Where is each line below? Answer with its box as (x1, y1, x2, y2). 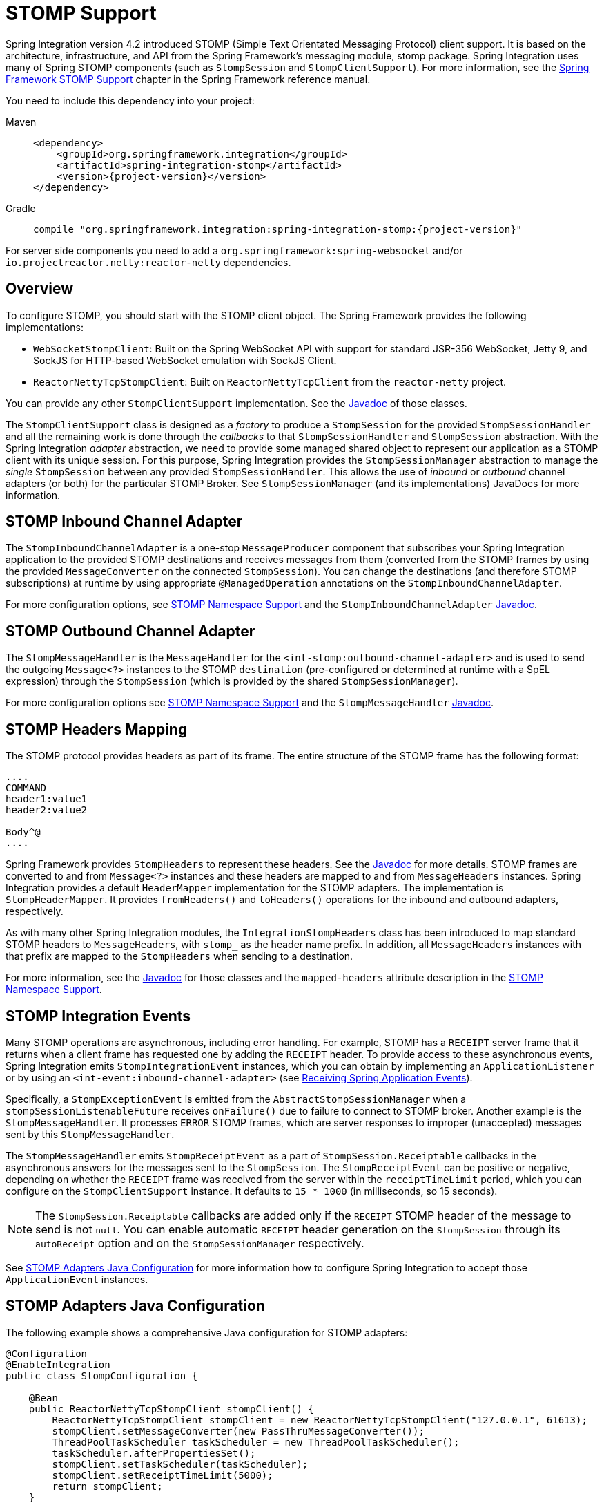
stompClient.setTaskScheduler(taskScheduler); (52, 1458, 309, 1470)
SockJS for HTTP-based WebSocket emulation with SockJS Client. (33, 354, 337, 366)
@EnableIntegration (6, 1359, 110, 1370)
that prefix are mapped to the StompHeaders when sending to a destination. (6, 950, 353, 963)
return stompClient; (52, 1480, 163, 1492)
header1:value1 (6, 793, 88, 805)
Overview (6, 280, 74, 298)
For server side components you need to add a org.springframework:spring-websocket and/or (6, 244, 463, 256)
